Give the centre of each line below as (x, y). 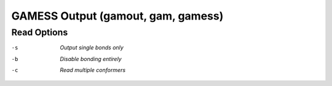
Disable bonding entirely (91, 59)
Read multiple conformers (93, 70)
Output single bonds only (92, 48)
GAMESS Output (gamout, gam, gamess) (117, 16)
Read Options (40, 32)
